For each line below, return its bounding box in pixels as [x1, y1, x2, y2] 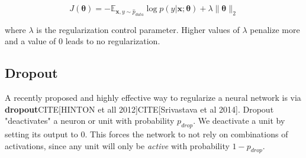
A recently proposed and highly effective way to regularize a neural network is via [5, 91, 301, 104]
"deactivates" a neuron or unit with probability [5, 114, 175, 127]
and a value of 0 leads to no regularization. [5, 35, 160, 47]
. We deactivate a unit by [193, 114, 285, 127]
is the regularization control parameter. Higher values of [36, 23, 240, 35]
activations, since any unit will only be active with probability [5, 139, 230, 152]
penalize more [250, 23, 300, 35]
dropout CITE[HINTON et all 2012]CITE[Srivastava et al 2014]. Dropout [5, 103, 274, 115]
